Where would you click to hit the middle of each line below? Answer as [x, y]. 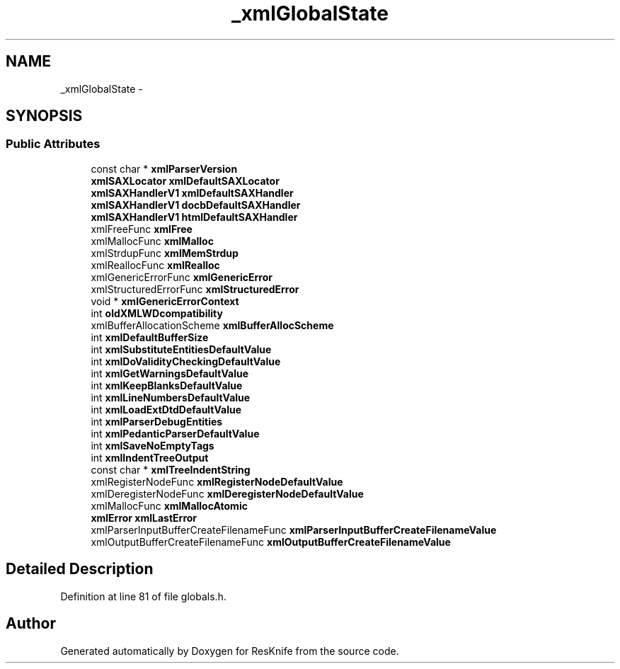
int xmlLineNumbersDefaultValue [171, 397]
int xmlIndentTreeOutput [150, 457]
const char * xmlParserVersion [164, 168]
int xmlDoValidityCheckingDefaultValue [186, 361]
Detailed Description [80, 569]
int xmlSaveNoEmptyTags [153, 445]
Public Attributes [53, 144]
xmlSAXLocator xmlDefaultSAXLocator [185, 181]
